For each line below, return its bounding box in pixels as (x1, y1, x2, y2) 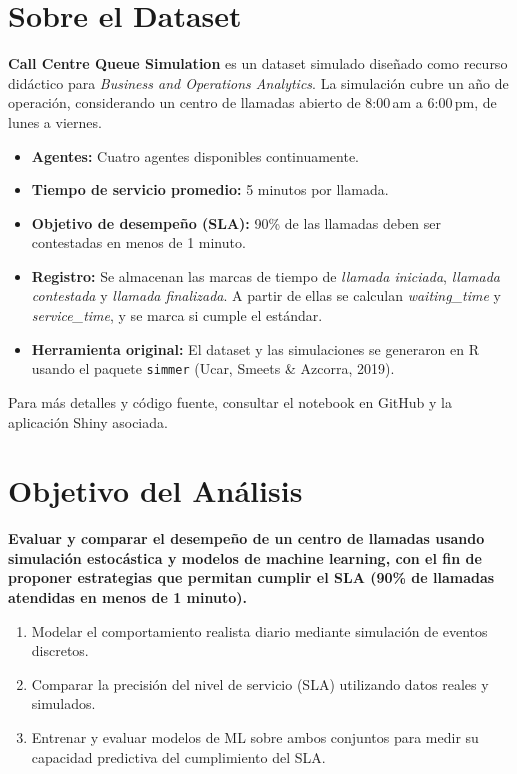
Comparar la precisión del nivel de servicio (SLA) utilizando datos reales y (31, 673, 489, 694)
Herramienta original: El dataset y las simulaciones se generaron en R (31, 338, 480, 359)
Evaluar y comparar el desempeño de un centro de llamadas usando (8, 528, 485, 549)
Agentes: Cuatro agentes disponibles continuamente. (31, 145, 360, 166)
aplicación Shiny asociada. (8, 411, 168, 432)
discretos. (31, 640, 89, 661)
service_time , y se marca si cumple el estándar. (31, 305, 323, 326)
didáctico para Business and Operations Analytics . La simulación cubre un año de (8, 72, 509, 93)
